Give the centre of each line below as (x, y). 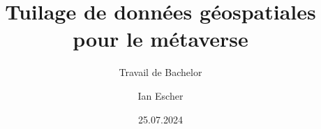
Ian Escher (160, 95)
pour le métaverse (160, 39)
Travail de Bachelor (160, 72)
